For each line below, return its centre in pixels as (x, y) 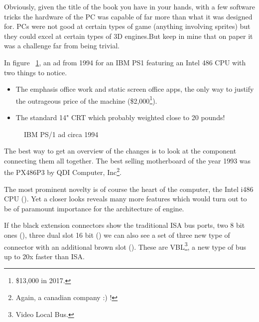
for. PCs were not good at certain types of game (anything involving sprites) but (127, 26)
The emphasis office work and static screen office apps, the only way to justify (135, 89)
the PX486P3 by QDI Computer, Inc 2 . (63, 171)
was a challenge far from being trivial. (62, 46)
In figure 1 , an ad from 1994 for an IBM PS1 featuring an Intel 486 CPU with (125, 62)
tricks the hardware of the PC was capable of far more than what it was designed (128, 16)
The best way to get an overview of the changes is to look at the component (120, 151)
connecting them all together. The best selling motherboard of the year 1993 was (128, 160)
